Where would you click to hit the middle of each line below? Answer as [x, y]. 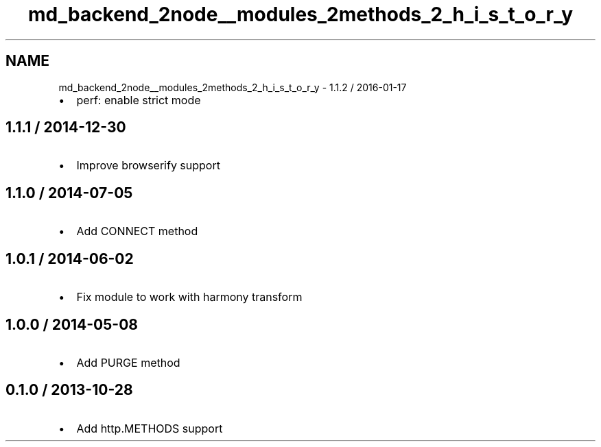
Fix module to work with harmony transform [189, 297]
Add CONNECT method [137, 231]
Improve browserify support [148, 166]
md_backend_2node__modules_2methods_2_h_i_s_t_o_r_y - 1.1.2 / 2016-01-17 [233, 87]
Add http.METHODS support [150, 428]
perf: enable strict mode [139, 100]
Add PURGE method [128, 362]
